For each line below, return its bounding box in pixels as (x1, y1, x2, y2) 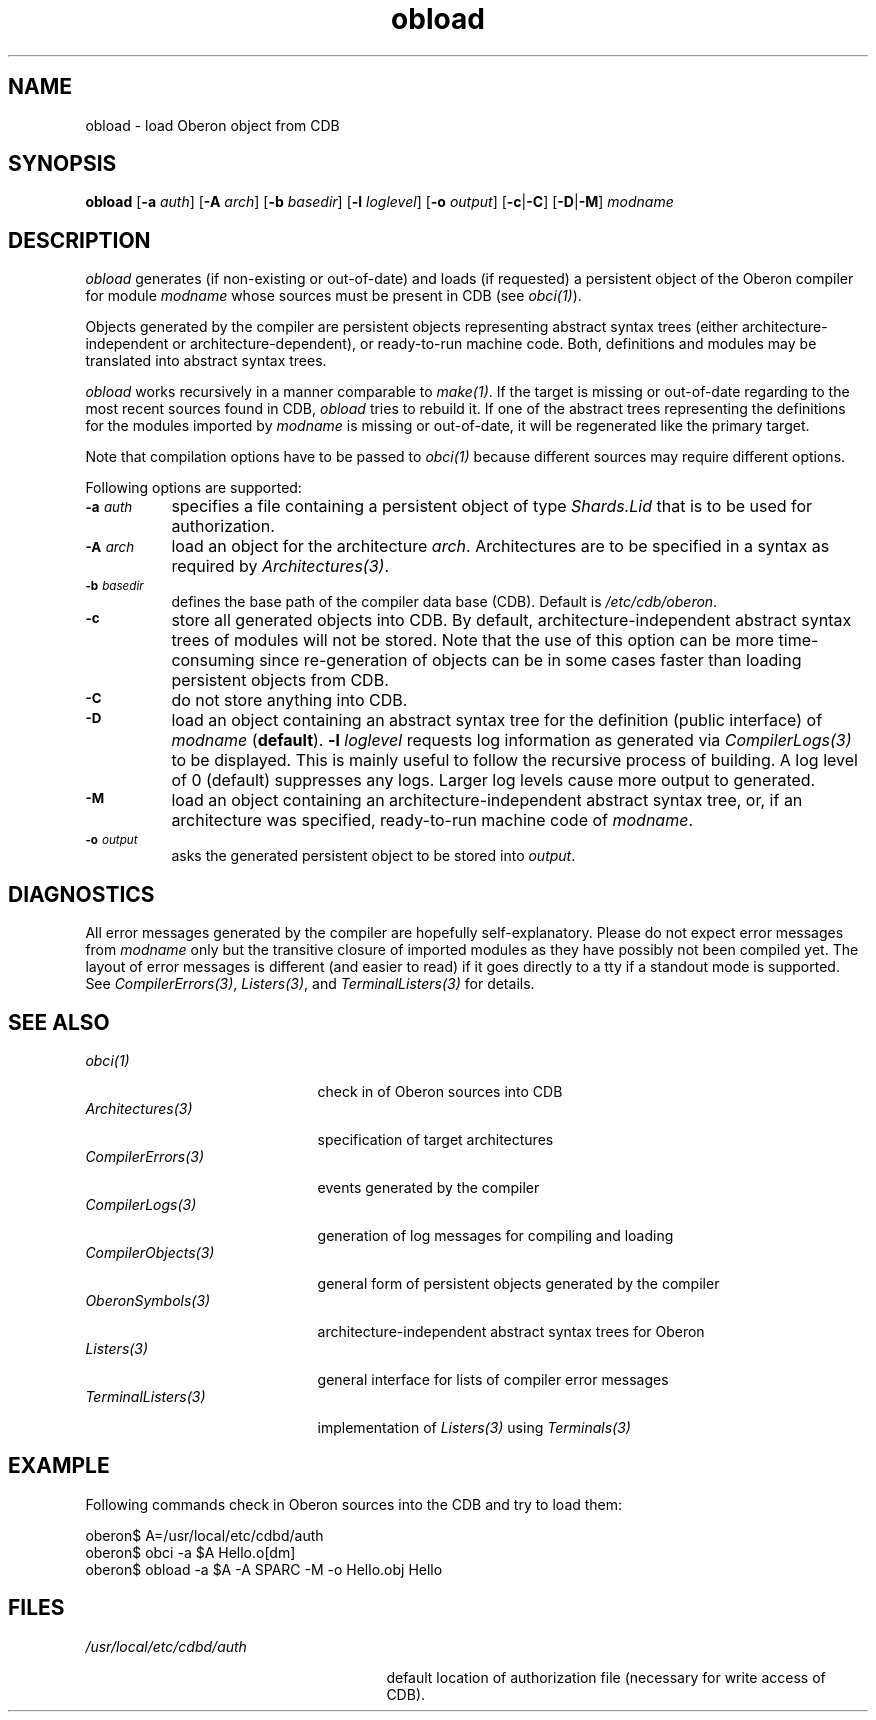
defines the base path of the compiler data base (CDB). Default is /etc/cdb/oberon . (171, 593, 718, 611)
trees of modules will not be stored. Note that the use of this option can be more (171, 630, 775, 651)
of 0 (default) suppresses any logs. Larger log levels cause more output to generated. (171, 770, 816, 791)
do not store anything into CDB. (171, 690, 408, 711)
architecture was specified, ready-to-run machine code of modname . (171, 810, 694, 831)
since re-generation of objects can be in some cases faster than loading (259, 650, 802, 671)
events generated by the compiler (317, 1178, 540, 1196)
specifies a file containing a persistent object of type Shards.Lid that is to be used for (171, 496, 813, 517)
